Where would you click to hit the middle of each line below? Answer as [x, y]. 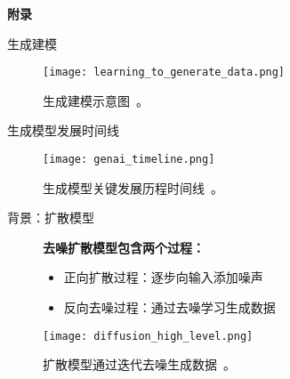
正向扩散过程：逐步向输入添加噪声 [163, 277]
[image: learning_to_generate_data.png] [164, 73]
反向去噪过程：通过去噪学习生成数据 [169, 307]
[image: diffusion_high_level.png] [148, 336]
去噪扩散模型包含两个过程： [124, 247]
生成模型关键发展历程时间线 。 [133, 187]
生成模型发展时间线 [63, 130]
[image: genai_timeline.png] [129, 160]
